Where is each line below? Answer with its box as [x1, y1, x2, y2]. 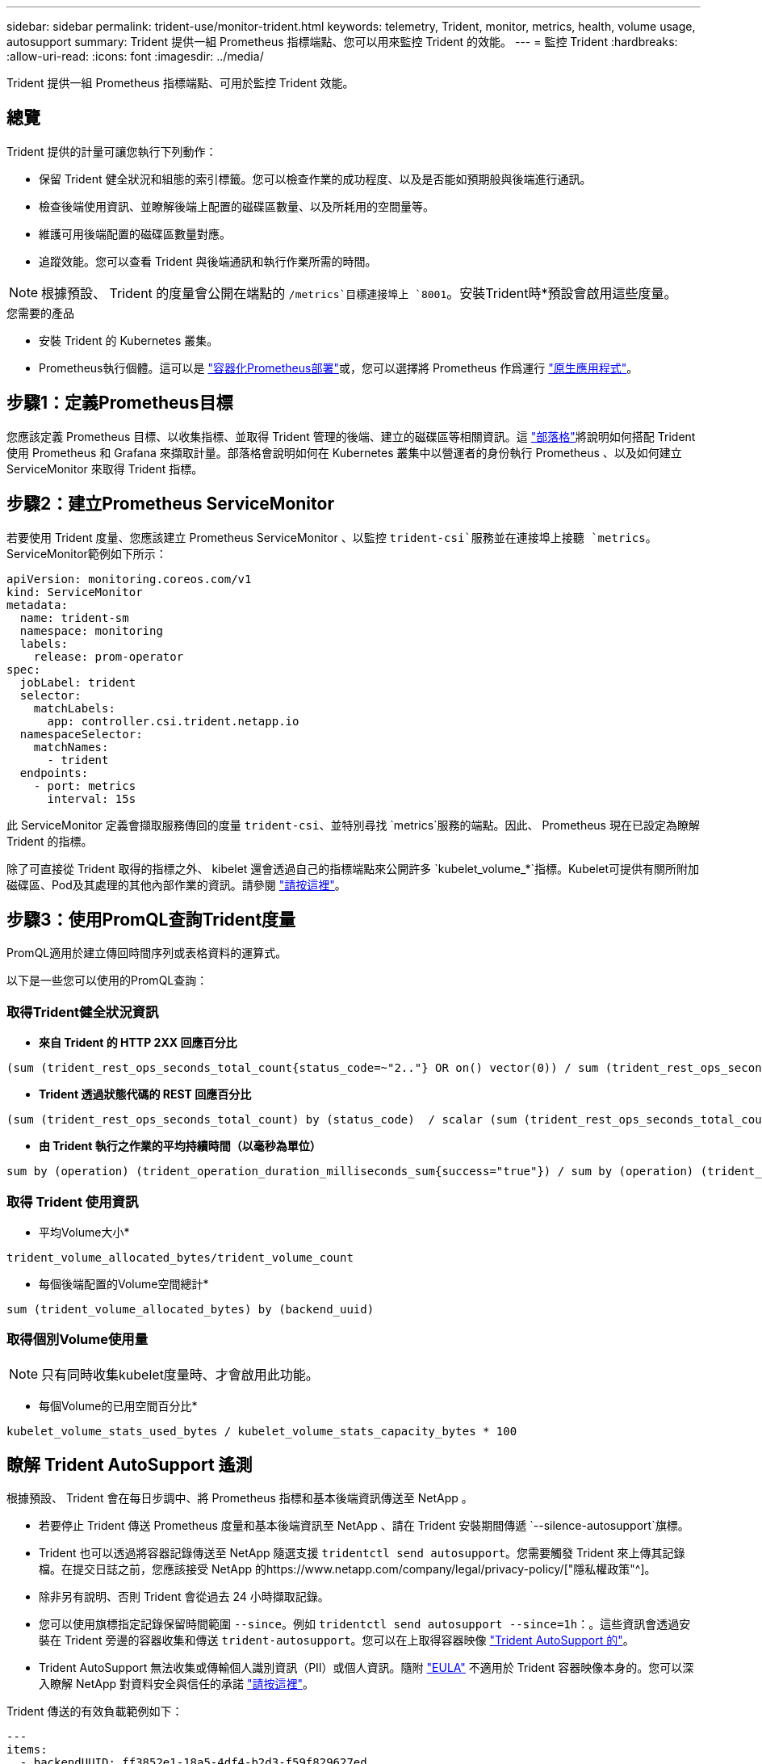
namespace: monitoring [19, 624, 163, 637]
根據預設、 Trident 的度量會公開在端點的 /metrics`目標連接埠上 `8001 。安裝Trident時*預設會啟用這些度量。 [41, 284, 677, 301]
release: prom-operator [33, 649, 184, 663]
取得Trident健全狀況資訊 [6, 1003, 159, 1020]
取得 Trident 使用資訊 [6, 1193, 139, 1210]
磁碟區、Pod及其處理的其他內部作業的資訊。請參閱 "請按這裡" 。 [6, 877, 346, 892]
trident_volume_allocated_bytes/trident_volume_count [6, 1250, 354, 1264]
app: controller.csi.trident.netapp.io [47, 714, 299, 728]
